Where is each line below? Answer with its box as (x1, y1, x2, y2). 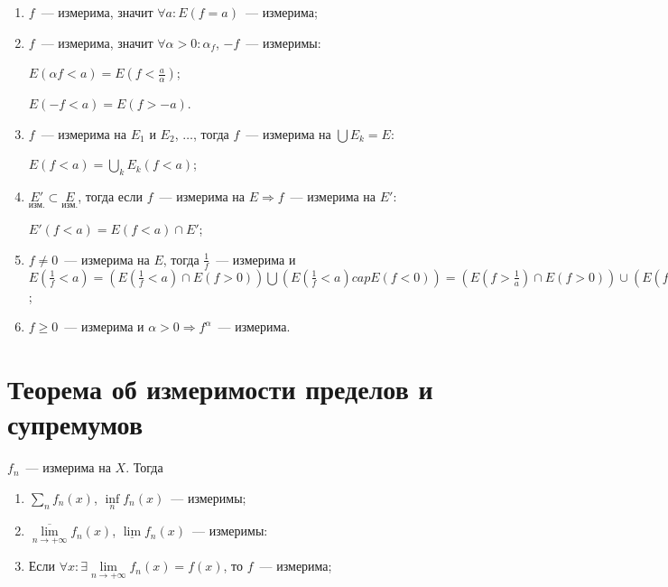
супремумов (7, 405, 144, 443)
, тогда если (78, 187, 144, 206)
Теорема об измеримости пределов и (7, 370, 433, 407)
